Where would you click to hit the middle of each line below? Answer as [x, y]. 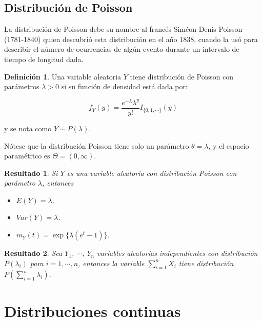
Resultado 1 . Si [31, 173]
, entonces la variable [111, 263]
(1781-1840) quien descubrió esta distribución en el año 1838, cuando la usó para [131, 39]
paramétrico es [27, 156]
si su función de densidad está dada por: [124, 86]
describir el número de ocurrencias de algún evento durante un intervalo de [122, 49]
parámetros [22, 86]
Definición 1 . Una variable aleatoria [63, 76]
